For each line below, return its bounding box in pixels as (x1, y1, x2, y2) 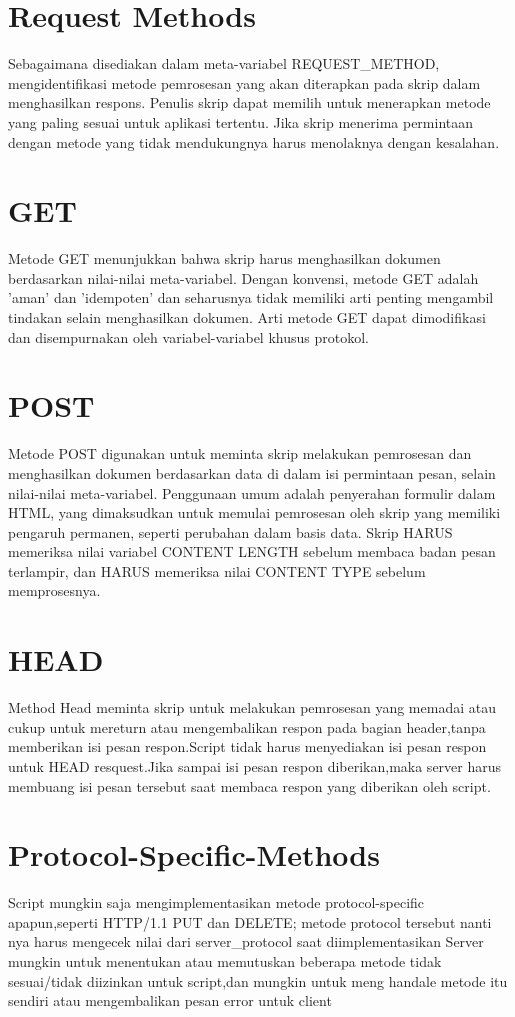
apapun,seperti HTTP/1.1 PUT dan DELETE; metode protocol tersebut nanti (8, 911, 492, 932)
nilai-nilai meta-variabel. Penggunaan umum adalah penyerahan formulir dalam (8, 482, 496, 503)
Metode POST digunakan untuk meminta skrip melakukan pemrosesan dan (8, 443, 472, 464)
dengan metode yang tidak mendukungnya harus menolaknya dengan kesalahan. (8, 131, 500, 152)
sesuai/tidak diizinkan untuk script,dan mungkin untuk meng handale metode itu (8, 970, 508, 991)
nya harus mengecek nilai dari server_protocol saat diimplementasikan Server (8, 931, 484, 952)
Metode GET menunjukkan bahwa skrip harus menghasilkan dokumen (8, 248, 441, 269)
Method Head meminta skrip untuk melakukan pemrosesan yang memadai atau (8, 697, 496, 718)
